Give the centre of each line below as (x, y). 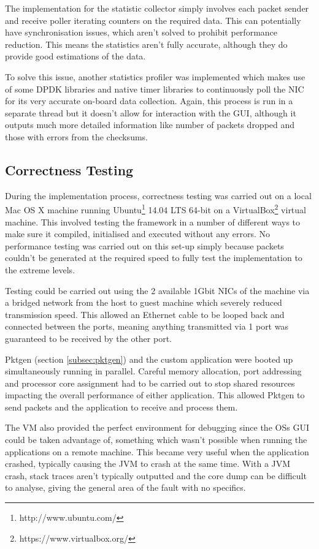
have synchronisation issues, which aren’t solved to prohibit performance (141, 32)
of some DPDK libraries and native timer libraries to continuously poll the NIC (155, 89)
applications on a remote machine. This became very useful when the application (157, 451)
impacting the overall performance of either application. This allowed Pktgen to (155, 395)
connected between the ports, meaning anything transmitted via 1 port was (147, 326)
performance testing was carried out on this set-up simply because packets (144, 245)
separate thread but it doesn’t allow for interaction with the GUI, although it (151, 112)
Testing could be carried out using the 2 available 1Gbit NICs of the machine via (157, 290)
